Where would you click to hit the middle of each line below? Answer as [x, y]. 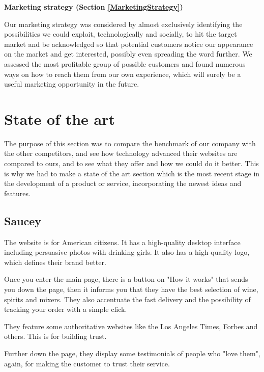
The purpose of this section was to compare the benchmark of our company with [130, 143]
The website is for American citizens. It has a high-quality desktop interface [122, 242]
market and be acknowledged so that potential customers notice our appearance [129, 44]
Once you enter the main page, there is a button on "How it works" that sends [126, 279]
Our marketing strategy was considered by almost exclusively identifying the [123, 24]
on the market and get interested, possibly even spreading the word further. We [128, 54]
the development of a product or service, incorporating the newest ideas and [123, 183]
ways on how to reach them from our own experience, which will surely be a [123, 74]
